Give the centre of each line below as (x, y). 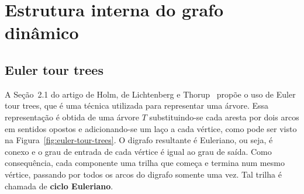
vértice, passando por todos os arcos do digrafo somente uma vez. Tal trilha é (143, 174)
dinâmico (42, 32)
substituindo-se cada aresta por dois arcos (224, 117)
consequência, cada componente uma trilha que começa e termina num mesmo (145, 163)
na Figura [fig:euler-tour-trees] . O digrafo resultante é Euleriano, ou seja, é (139, 140)
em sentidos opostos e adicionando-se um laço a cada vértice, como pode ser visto (151, 128)
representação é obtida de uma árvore (72, 117)
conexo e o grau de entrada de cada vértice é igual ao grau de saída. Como (138, 151)
